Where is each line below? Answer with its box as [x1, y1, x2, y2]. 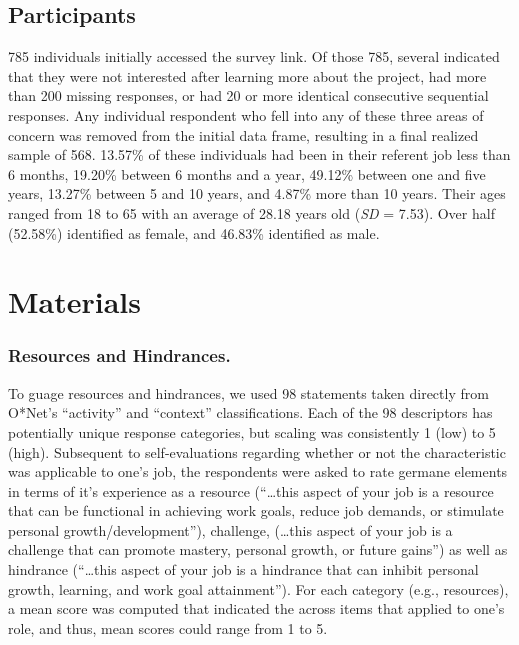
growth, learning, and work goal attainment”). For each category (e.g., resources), [8, 578, 509, 599]
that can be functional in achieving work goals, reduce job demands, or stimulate [8, 500, 504, 521]
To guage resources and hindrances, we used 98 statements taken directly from [8, 382, 489, 403]
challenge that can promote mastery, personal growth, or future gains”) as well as [8, 539, 508, 560]
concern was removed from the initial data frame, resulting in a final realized [8, 124, 479, 145]
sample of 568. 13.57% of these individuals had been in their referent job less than [8, 144, 511, 165]
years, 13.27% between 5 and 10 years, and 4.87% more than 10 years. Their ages [8, 183, 506, 204]
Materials [8, 281, 142, 322]
